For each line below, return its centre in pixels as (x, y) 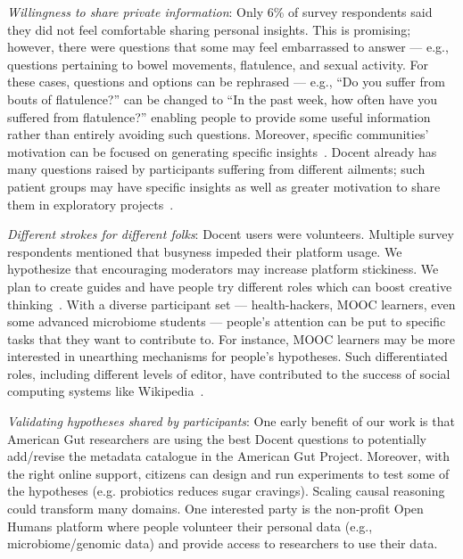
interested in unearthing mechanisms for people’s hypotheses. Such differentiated (227, 356)
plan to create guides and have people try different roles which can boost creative (230, 286)
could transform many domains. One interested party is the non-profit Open (215, 509)
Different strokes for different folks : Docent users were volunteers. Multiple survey (231, 234)
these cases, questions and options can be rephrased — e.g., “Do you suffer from (226, 82)
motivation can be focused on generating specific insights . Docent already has (222, 151)
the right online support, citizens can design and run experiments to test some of (228, 473)
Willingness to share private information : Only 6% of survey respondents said (220, 12)
